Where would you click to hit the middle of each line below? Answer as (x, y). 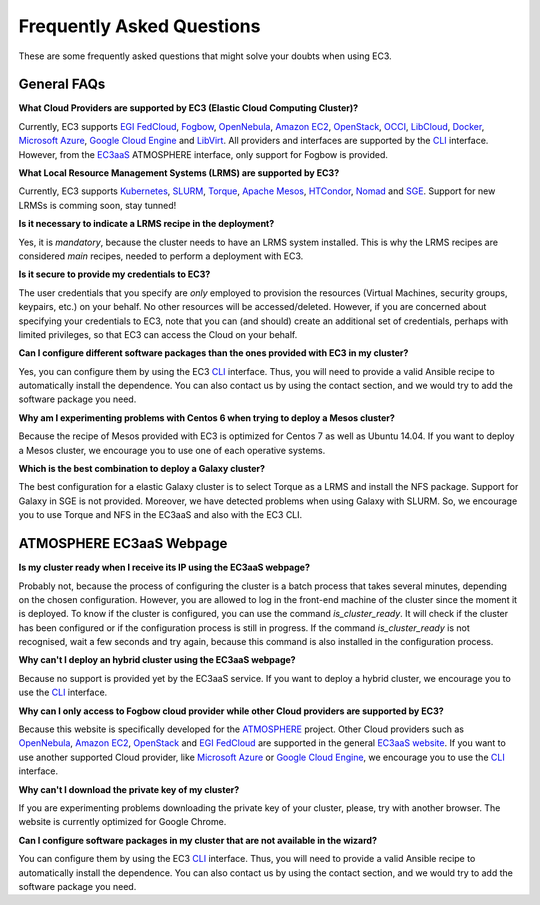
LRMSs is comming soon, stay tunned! (97, 205)
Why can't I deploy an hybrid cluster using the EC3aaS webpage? (157, 660)
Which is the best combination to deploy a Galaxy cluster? (141, 469)
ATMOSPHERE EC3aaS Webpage (123, 543)
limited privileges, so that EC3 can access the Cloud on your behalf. (158, 334)
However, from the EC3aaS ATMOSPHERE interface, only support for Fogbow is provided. (203, 154)
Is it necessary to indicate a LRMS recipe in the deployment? (146, 224)
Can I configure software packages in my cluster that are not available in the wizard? (197, 840)
